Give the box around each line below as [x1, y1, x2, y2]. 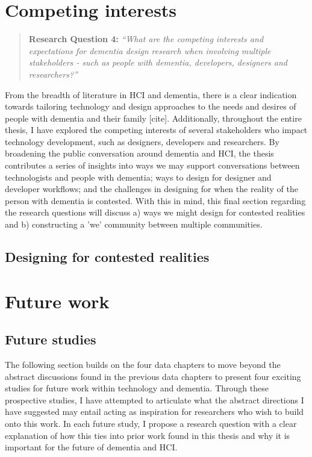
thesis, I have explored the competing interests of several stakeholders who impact [5, 123, 308, 136]
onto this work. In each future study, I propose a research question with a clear [5, 417, 297, 429]
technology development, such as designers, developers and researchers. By [5, 135, 279, 148]
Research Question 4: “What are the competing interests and [28, 33, 264, 45]
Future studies [5, 330, 96, 349]
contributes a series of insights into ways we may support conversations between [5, 159, 300, 172]
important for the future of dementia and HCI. [5, 441, 178, 453]
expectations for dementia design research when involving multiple [28, 44, 271, 57]
